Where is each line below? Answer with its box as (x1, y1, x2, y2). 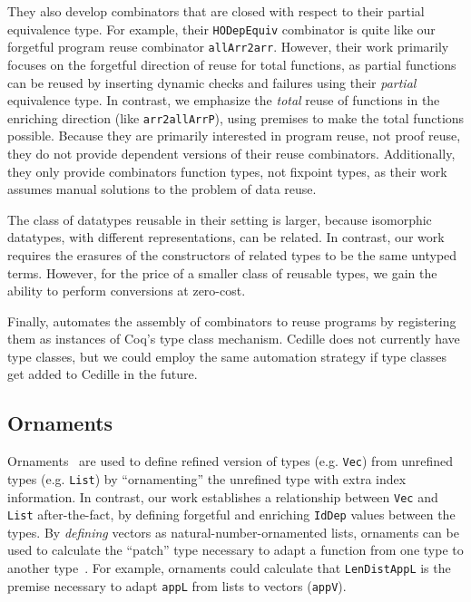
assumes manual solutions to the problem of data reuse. (7, 180, 317, 199)
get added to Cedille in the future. (7, 364, 198, 384)
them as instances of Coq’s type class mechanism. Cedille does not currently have (7, 329, 460, 348)
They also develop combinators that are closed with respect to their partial (7, 2, 425, 20)
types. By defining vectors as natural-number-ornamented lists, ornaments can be (7, 522, 459, 541)
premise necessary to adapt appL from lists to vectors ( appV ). (7, 576, 347, 595)
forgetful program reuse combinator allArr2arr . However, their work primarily (7, 37, 449, 56)
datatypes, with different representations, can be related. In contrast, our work (7, 228, 445, 247)
